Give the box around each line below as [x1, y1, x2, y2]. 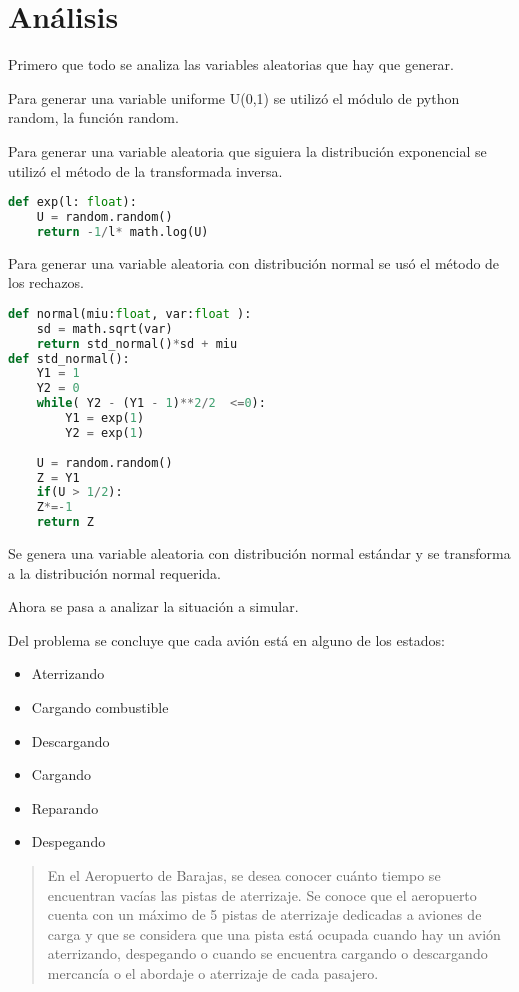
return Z [36, 515, 94, 530]
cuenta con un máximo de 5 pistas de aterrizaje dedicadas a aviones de [47, 904, 482, 925]
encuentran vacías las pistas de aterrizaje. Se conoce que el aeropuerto [47, 884, 477, 905]
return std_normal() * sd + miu [36, 336, 238, 351]
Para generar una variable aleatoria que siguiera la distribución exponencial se [8, 140, 487, 161]
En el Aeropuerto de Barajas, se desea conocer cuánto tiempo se [47, 864, 441, 885]
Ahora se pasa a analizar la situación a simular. [8, 596, 299, 617]
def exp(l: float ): [8, 195, 137, 210]
